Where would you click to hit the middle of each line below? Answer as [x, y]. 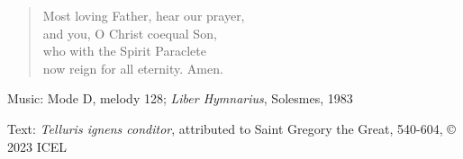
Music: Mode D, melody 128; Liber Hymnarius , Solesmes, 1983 [180, 98]
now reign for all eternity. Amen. [133, 68]
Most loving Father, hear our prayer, [144, 15]
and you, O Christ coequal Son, [130, 33]
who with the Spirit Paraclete [124, 51]
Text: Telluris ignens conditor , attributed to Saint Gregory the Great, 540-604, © [231, 128]
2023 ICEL [37, 146]
